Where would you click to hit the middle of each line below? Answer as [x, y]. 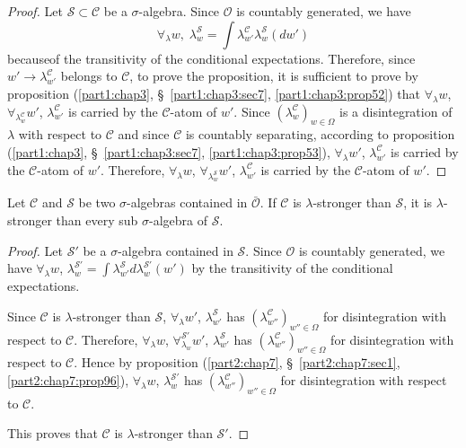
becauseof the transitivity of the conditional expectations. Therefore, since [211, 58]
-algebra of [178, 220]
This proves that [53, 433]
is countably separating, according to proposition [320, 134]
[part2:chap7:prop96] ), [68, 380]
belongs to [89, 76]
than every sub [97, 220]
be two [97, 202]
